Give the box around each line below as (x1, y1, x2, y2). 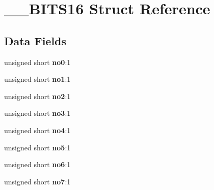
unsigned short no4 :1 (4, 124, 71, 135)
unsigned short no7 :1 (4, 176, 71, 186)
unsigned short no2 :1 (4, 90, 71, 101)
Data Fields (4, 33, 67, 48)
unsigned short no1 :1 (4, 74, 71, 84)
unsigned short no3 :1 (4, 108, 71, 118)
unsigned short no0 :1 (4, 56, 71, 67)
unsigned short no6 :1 (4, 159, 71, 170)
